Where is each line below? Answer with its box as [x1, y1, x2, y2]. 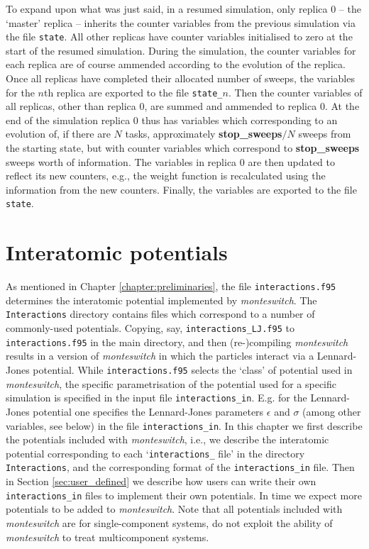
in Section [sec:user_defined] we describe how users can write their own [6, 474, 316, 489]
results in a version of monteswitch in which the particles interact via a [6, 348, 314, 363]
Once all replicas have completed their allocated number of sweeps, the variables [6, 71, 355, 86]
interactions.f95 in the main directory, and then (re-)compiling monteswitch [6, 334, 348, 349]
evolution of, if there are [6, 126, 111, 141]
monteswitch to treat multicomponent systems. [6, 529, 209, 544]
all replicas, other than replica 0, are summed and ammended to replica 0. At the [6, 99, 360, 113]
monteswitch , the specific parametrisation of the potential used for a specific [6, 376, 336, 391]
